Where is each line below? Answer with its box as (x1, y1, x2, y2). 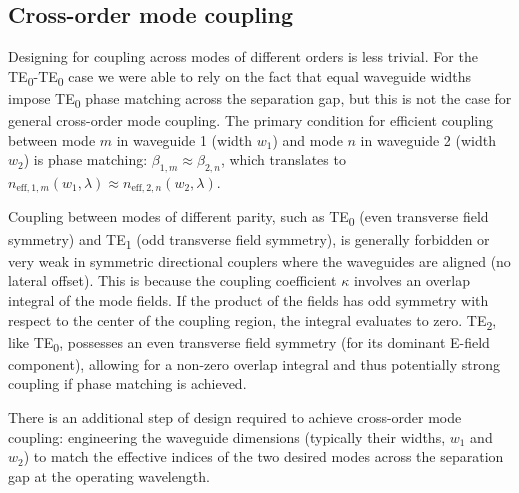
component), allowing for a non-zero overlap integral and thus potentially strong (8, 353, 500, 374)
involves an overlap (353, 270, 470, 291)
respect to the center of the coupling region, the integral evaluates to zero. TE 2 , (8, 309, 497, 333)
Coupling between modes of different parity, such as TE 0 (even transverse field (8, 206, 489, 230)
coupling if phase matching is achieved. (8, 373, 247, 394)
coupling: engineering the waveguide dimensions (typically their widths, (8, 426, 446, 447)
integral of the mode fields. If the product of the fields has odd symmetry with (8, 289, 489, 310)
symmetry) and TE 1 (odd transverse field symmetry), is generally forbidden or (8, 228, 490, 252)
